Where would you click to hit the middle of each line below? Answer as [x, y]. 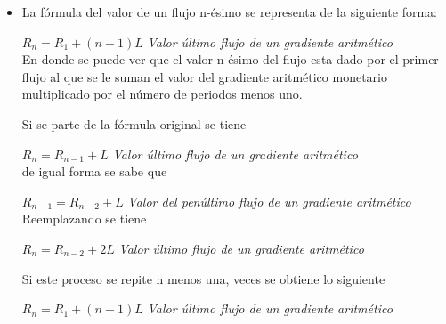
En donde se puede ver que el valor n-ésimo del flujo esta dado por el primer [230, 59]
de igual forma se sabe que [94, 171]
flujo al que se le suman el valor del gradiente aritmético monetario [204, 76]
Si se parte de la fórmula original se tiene [134, 123]
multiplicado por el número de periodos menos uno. [162, 94]
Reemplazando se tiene [84, 219]
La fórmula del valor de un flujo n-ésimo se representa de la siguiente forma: [229, 12]
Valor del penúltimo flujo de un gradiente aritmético [269, 201]
